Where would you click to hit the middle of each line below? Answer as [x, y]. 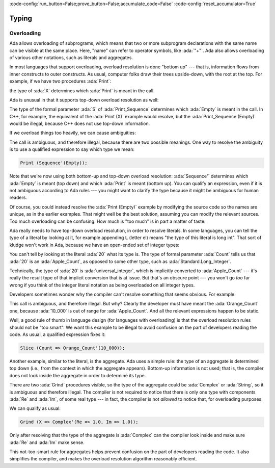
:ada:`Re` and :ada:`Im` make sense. [47, 442]
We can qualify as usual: [35, 408]
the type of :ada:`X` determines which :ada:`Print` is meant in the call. [82, 90]
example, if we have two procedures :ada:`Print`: [60, 81]
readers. [18, 198]
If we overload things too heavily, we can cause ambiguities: [73, 133]
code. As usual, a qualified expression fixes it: [58, 334]
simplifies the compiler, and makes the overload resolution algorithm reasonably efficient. [103, 459]
